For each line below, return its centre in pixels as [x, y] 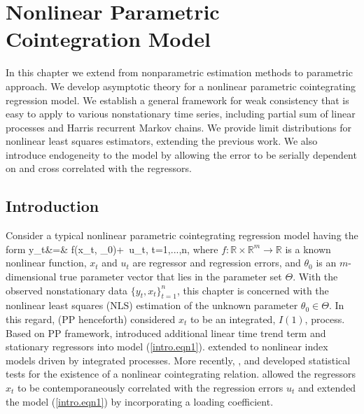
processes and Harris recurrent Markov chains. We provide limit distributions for [179, 127]
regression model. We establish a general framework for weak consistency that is [177, 100]
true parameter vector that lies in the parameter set [171, 277]
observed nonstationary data [67, 290]
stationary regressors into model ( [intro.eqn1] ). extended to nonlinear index [167, 347]
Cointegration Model [108, 39]
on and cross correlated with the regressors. [99, 168]
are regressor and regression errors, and [217, 263]
